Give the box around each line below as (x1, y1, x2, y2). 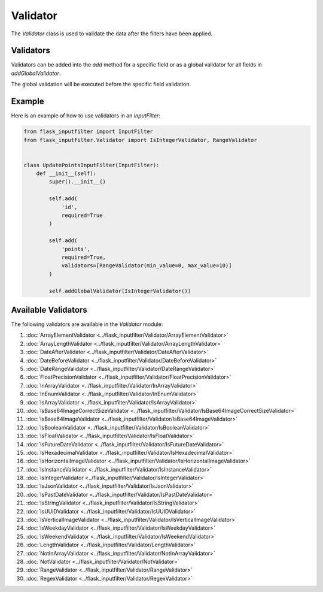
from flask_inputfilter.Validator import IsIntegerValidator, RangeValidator (23, 137, 257, 143)
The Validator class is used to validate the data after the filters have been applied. (11, 30, 213, 37)
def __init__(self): (36, 170, 97, 177)
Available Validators (11, 304, 87, 315)
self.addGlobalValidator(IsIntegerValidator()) (48, 288, 191, 294)
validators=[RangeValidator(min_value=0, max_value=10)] (61, 262, 232, 269)
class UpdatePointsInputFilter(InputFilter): (23, 162, 160, 168)
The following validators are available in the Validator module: (11, 321, 163, 328)
